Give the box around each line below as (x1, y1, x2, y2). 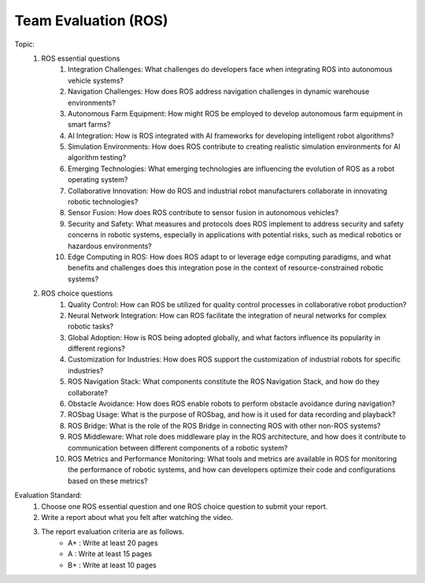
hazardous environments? (68, 241, 153, 251)
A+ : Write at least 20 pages (68, 538, 158, 548)
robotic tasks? (68, 321, 114, 331)
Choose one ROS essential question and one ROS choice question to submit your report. (41, 501, 328, 511)
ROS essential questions (41, 54, 120, 63)
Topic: (14, 39, 35, 49)
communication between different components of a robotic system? (68, 443, 288, 452)
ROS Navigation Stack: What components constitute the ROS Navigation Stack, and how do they (68, 377, 380, 386)
